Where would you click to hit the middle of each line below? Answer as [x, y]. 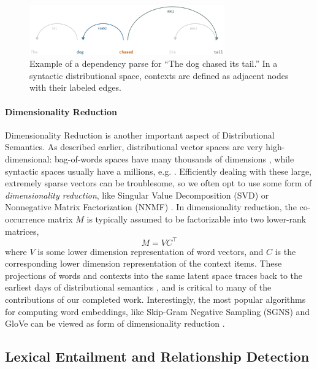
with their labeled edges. [75, 87]
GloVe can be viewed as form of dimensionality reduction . [115, 323]
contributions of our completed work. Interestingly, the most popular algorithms [155, 299]
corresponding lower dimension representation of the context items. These [143, 263]
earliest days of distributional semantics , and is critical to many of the [138, 287]
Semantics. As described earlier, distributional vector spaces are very [134, 147]
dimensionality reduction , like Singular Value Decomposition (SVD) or [137, 195]
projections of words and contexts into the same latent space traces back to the [154, 275]
